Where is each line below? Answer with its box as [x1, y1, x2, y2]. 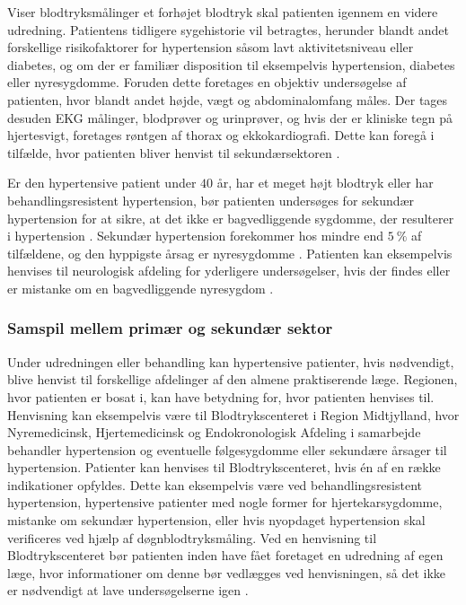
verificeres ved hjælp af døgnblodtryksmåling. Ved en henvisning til [7, 528, 377, 547]
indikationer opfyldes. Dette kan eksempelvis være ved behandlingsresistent [7, 475, 423, 494]
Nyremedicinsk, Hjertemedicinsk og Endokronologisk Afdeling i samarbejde [7, 423, 421, 442]
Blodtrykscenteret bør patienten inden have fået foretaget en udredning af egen [7, 546, 444, 565]
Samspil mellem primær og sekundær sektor [7, 317, 333, 339]
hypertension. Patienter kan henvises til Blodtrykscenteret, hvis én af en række [7, 458, 441, 477]
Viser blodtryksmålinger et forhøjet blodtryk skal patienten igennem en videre [7, 3, 438, 21]
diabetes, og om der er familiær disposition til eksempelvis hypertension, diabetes [7, 55, 455, 74]
